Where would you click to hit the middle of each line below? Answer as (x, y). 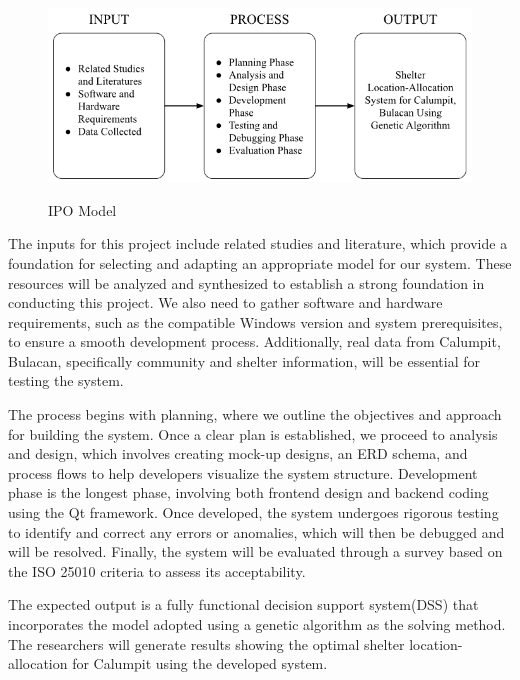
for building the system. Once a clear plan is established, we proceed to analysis (253, 433)
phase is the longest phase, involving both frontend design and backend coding (248, 492)
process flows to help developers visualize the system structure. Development (243, 472)
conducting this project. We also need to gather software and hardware (225, 302)
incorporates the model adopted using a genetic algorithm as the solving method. (257, 624)
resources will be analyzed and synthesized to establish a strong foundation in (246, 282)
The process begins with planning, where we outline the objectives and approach (255, 414)
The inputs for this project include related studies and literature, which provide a (258, 243)
